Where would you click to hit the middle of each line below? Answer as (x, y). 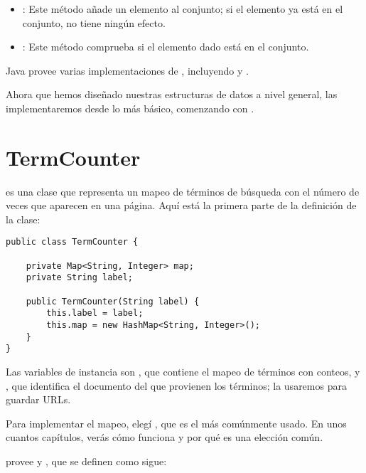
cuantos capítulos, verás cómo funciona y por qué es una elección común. (165, 437)
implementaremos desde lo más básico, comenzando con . (130, 108)
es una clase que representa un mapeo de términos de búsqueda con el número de (183, 191)
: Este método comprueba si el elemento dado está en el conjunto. (166, 47)
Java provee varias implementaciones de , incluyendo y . (127, 70)
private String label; (79, 278)
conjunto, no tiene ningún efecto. (94, 22)
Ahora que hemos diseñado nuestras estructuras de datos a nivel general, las (172, 94)
